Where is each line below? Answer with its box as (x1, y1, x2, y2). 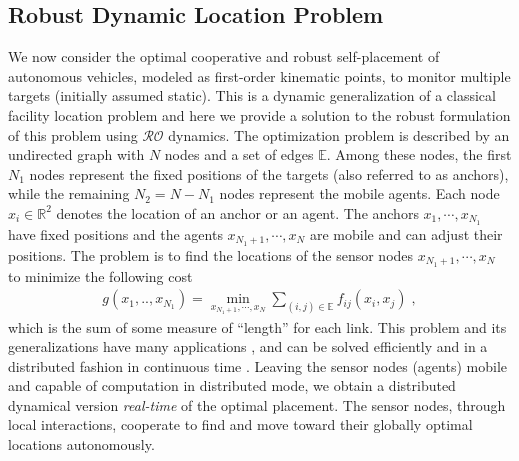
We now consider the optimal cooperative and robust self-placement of (8, 46, 440, 67)
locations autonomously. (8, 434, 155, 455)
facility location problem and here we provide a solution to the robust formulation (8, 104, 511, 125)
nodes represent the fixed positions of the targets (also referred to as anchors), (29, 163, 509, 184)
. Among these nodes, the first (326, 144, 512, 165)
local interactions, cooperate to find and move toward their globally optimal (8, 414, 473, 435)
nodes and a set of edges (164, 144, 314, 165)
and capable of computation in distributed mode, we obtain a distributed (8, 375, 456, 396)
